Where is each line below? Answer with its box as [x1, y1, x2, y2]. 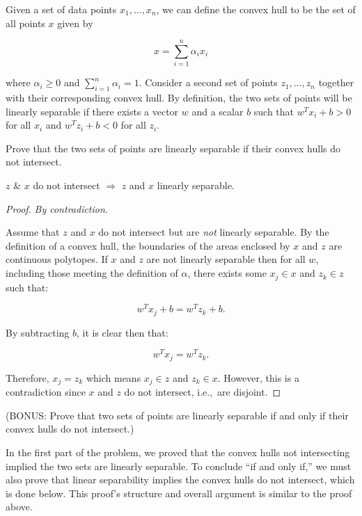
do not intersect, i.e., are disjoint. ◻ [124, 385, 281, 399]
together [318, 75, 354, 90]
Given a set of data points [6, 2, 117, 16]
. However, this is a [217, 370, 299, 385]
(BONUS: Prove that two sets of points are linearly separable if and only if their [6, 408, 349, 422]
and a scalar [191, 104, 244, 118]
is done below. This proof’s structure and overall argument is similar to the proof [6, 485, 352, 500]
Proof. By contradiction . [6, 201, 108, 216]
